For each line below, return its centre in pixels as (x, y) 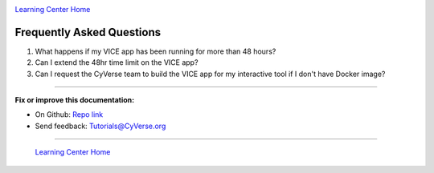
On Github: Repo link (69, 115)
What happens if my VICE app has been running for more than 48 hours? (156, 51)
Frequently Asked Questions (88, 32)
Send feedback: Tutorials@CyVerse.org (100, 126)
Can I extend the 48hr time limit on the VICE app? (117, 62)
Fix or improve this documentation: (75, 100)
